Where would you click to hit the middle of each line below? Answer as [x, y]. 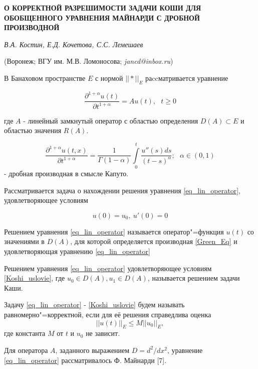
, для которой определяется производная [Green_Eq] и [154, 241]
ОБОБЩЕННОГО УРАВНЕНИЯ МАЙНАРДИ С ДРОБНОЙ [102, 17]
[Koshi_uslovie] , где [35, 278]
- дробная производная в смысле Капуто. [66, 173]
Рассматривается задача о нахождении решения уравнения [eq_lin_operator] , [122, 190]
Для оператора [26, 350]
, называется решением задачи [194, 278]
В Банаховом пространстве [45, 78]
